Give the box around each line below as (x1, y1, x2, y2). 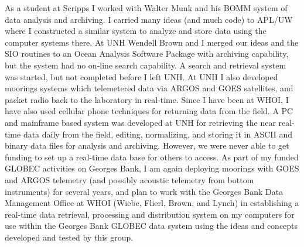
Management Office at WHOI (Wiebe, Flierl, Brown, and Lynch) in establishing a (5, 197, 299, 209)
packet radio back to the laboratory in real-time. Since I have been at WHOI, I (5, 93, 289, 105)
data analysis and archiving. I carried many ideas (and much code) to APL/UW (5, 13, 293, 25)
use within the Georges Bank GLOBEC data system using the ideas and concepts (5, 219, 298, 232)
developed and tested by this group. (5, 231, 134, 243)
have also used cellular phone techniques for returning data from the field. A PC (5, 105, 293, 117)
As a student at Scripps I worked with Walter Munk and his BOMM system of (5, 2, 288, 13)
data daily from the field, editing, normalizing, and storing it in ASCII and (23, 128, 293, 140)
